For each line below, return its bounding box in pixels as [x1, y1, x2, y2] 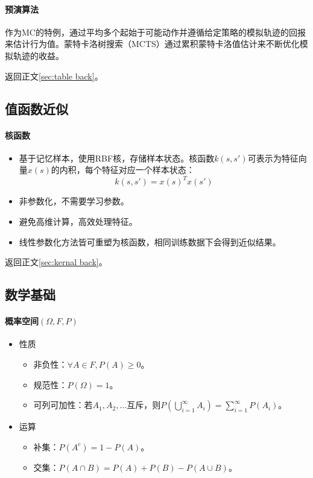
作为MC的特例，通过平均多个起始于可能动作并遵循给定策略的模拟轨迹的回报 [5, 25, 306, 38]
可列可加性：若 [33, 398, 93, 411]
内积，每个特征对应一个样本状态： [59, 163, 195, 176]
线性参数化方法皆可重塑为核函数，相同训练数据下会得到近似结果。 [19, 235, 281, 248]
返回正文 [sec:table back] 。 [5, 69, 103, 82]
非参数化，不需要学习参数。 [19, 195, 129, 207]
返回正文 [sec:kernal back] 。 [5, 256, 107, 268]
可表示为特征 [247, 151, 299, 164]
